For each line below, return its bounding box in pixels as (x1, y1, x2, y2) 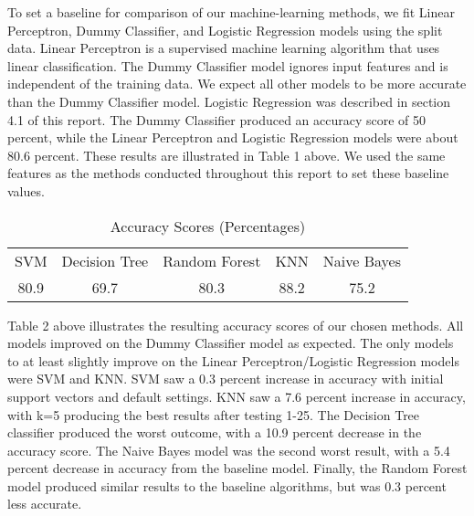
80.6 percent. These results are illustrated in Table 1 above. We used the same (7, 145, 446, 164)
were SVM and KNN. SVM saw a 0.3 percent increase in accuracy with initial (7, 369, 444, 388)
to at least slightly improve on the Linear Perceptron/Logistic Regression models (7, 351, 459, 370)
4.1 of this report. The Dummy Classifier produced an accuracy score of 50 (7, 110, 427, 129)
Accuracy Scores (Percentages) (110, 215, 306, 237)
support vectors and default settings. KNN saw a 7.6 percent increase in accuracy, (7, 386, 466, 405)
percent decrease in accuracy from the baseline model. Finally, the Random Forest (7, 458, 468, 478)
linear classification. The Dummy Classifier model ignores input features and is (7, 56, 448, 75)
